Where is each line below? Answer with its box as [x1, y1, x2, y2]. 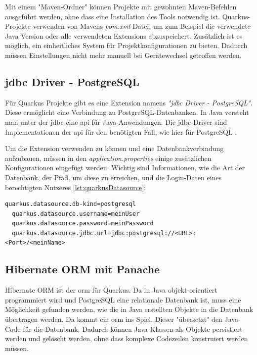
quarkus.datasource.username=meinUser [12, 210, 140, 217]
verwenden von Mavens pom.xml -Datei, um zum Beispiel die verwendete [33, 21, 251, 31]
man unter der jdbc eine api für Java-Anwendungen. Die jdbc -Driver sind [5, 116, 227, 127]
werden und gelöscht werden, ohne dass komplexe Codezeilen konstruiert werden [5, 333, 248, 344]
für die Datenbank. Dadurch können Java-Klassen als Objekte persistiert [23, 323, 243, 334]
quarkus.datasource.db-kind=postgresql [5, 201, 136, 208]
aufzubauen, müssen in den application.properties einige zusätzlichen [5, 152, 212, 163]
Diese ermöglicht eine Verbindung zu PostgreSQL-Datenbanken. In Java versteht [5, 107, 249, 117]
